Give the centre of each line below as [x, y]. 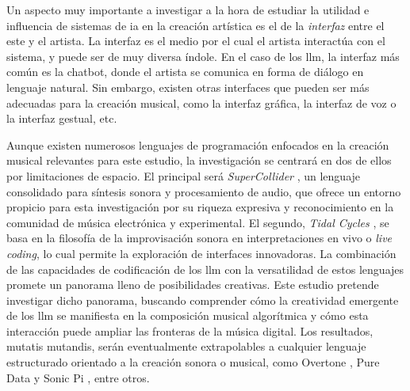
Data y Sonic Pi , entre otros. [78, 377]
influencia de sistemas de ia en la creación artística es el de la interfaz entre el [195, 25]
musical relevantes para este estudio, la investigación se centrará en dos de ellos [199, 160]
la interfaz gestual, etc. [62, 118]
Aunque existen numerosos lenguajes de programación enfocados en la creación [198, 144]
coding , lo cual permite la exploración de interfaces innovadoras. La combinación [201, 253]
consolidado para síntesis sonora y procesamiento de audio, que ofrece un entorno [204, 191]
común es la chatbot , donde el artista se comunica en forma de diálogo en [185, 72]
